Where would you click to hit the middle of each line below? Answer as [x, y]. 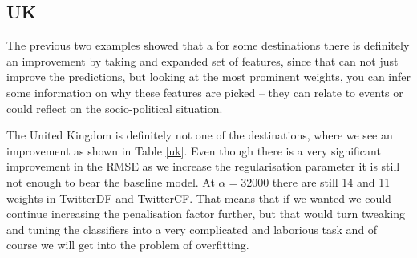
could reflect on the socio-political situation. [115, 108]
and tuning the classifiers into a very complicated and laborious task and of [192, 229]
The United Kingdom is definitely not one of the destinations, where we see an [200, 135]
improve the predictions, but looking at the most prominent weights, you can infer [209, 77]
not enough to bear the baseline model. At [111, 181]
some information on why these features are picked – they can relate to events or [205, 92]
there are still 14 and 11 [331, 181]
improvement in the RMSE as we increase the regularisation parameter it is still [203, 166]
